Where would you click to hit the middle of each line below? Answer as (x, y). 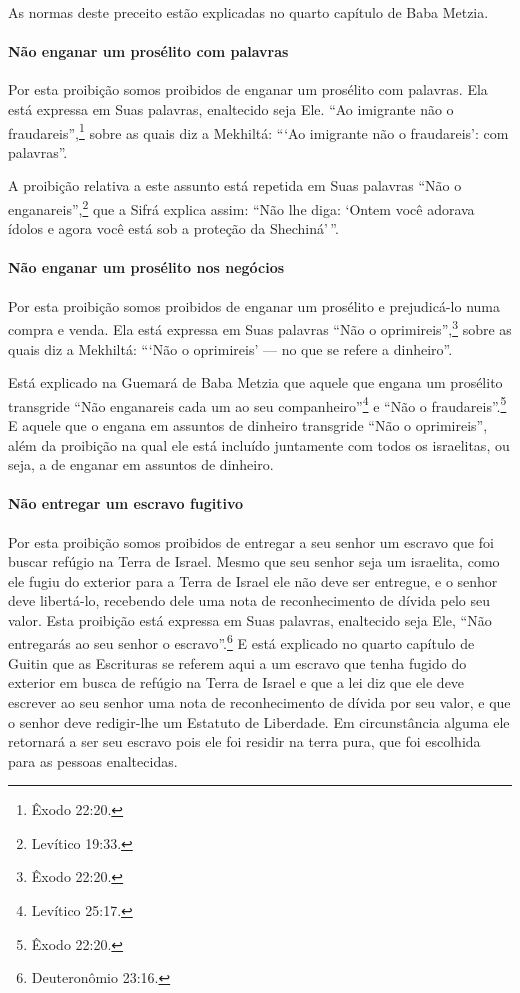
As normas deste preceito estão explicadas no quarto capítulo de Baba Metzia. (248, 12)
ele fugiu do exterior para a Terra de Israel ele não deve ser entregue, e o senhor (253, 580)
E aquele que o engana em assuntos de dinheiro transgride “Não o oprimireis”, (248, 424)
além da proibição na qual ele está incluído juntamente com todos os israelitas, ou (259, 444)
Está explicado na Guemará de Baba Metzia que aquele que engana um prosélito (255, 382)
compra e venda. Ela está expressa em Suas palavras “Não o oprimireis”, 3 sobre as (260, 327)
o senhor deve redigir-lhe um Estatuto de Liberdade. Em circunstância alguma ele (259, 721)
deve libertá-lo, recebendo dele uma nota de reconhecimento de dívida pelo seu (249, 600)
